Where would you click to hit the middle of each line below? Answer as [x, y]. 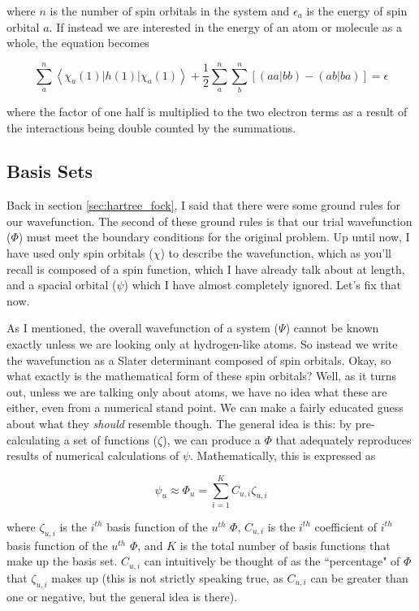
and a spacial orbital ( [62, 285]
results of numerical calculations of [93, 455]
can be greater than [359, 577]
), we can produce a [212, 439]
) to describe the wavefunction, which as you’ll [276, 253]
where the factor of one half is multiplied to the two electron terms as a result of [207, 111]
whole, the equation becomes [78, 43]
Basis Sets [50, 171]
